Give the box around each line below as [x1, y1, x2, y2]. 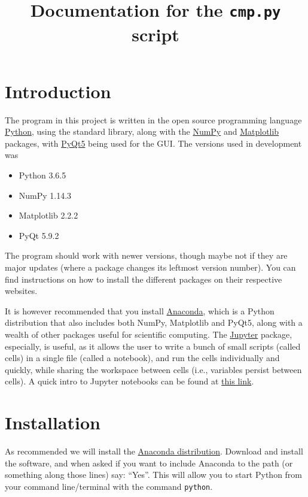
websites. [5, 284, 38, 297]
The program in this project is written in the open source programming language [5, 113, 302, 126]
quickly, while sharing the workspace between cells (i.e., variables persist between [5, 363, 302, 375]
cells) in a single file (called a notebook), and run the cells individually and [5, 351, 280, 364]
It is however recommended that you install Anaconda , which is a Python [5, 304, 275, 317]
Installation [5, 410, 100, 435]
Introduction [5, 78, 111, 103]
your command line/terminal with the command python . [5, 480, 213, 492]
